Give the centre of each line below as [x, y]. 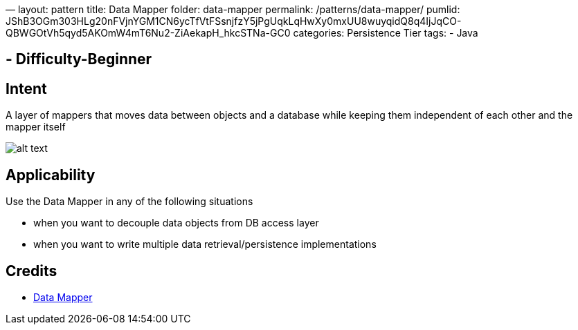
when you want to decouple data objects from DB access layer [176, 223]
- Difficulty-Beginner [79, 59]
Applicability [51, 175]
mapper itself [36, 127]
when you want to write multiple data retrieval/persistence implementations [205, 244]
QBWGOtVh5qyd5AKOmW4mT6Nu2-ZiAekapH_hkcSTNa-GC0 [148, 33]
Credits [31, 271]
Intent [26, 88]
